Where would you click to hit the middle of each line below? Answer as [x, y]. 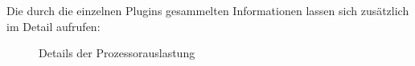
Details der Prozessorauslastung [117, 53]
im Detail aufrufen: [53, 26]
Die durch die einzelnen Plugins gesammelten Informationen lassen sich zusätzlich [208, 10]
